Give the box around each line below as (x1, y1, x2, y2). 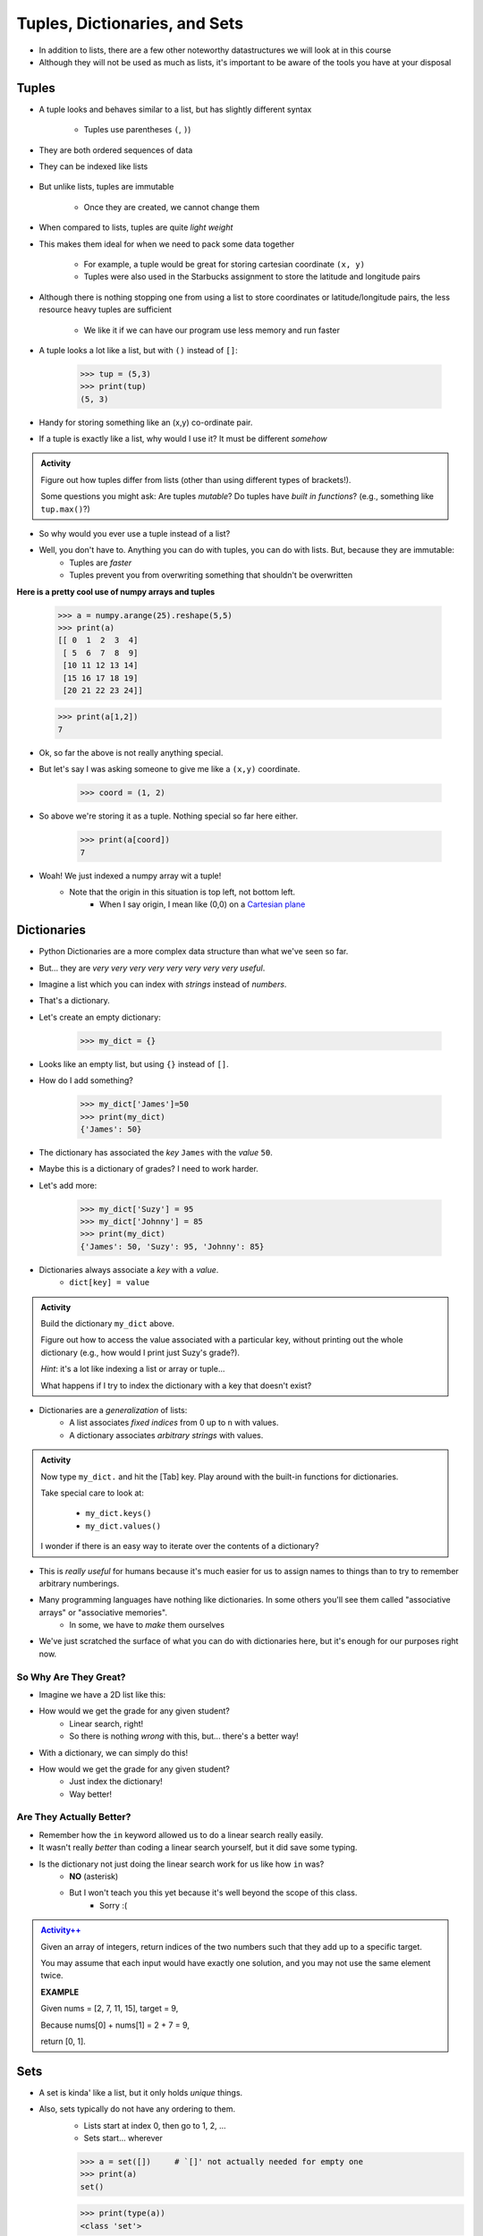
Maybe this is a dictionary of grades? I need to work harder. (38, 1164, 258, 1174)
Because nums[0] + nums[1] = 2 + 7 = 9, (40, 2020, 190, 2030)
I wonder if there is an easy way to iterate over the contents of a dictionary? (40, 1541, 319, 1552)
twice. (40, 1970, 64, 1981)
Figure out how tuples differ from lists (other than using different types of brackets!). (40, 474, 352, 485)
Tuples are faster (69, 557, 132, 568)
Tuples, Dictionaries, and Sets (16, 13, 244, 33)
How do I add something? (38, 1075, 133, 1086)
